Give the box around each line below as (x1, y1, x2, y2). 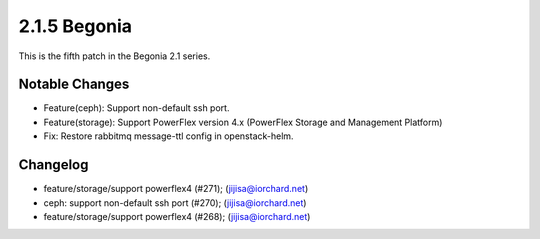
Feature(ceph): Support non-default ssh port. (43, 102, 230, 114)
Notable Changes (18, 76, 130, 93)
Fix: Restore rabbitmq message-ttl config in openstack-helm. (43, 130, 294, 142)
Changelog (18, 156, 89, 174)
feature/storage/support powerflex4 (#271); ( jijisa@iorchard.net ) (43, 183, 309, 195)
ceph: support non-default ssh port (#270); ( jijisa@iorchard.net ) (43, 196, 307, 209)
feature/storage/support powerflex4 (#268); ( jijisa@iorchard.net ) (43, 210, 311, 222)
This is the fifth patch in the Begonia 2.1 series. (18, 50, 211, 62)
